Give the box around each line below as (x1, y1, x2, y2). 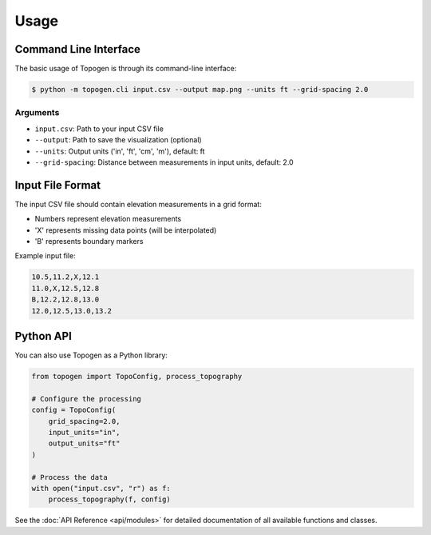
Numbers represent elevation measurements (34, 214, 182, 224)
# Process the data (31, 473, 108, 481)
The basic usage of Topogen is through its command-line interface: (14, 64, 237, 74)
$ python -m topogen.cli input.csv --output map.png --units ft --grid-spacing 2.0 (31, 85, 369, 94)
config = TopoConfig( (31, 405, 117, 415)
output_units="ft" (48, 439, 121, 448)
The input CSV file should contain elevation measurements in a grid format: (14, 199, 263, 209)
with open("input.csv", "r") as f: (31, 484, 171, 493)
